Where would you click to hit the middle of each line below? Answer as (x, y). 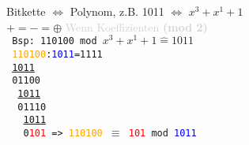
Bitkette (26, 11)
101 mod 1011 (162, 133)
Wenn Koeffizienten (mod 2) (136, 26)
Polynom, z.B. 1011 (117, 11)
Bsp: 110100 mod (55, 41)
